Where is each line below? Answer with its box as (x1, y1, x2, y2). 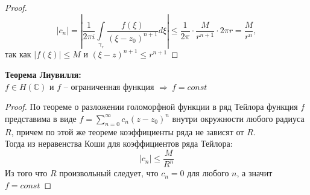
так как (5, 48, 31, 60)
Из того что (5, 167, 48, 179)
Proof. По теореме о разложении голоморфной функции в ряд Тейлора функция (5, 100, 298, 113)
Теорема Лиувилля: (5, 68, 81, 81)
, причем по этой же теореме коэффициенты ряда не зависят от (11, 125, 244, 138)
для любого (187, 167, 229, 179)
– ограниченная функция (63, 80, 154, 92)
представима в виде (5, 112, 77, 124)
